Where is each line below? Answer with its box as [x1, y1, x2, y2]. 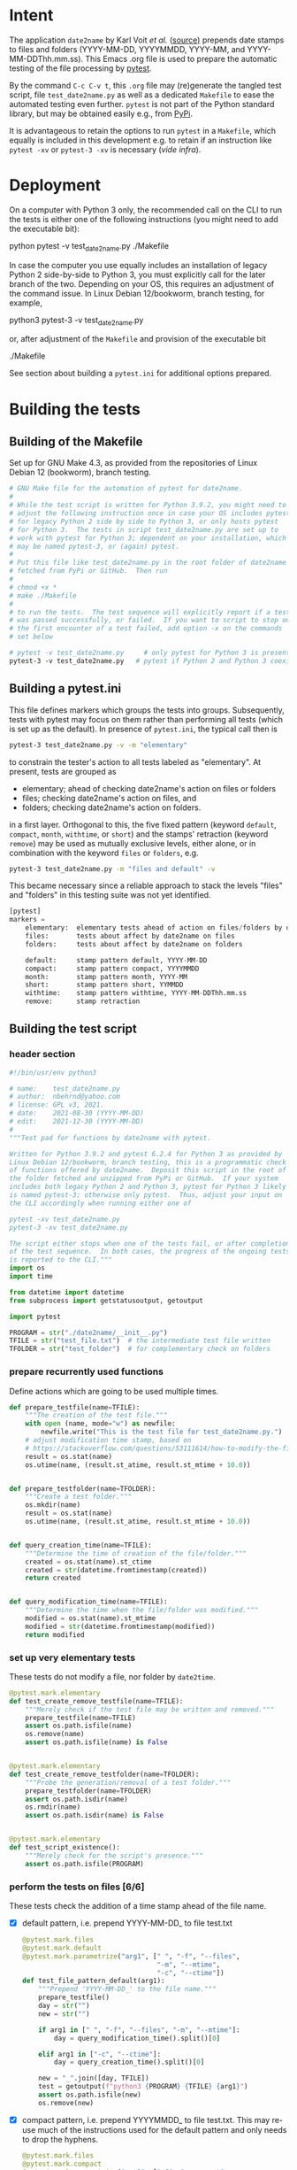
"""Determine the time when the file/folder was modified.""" [25, 1606, 259, 1615]
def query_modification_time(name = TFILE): [9, 1597, 168, 1607]
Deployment [9, 175, 102, 196]
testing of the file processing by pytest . [9, 63, 152, 73]
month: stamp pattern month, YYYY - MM [25, 972, 188, 981]
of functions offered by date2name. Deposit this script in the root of [9, 1166, 287, 1175]
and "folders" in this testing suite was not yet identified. [9, 890, 211, 900]
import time [9, 1272, 53, 1281]
